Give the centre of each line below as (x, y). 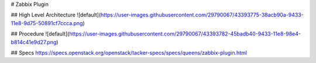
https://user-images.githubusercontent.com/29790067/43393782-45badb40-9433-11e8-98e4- (185, 34)
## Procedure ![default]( (40, 34)
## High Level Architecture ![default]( (56, 15)
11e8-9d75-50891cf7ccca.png (47, 23)
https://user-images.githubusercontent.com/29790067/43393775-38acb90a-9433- (202, 15)
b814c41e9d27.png (34, 42)
